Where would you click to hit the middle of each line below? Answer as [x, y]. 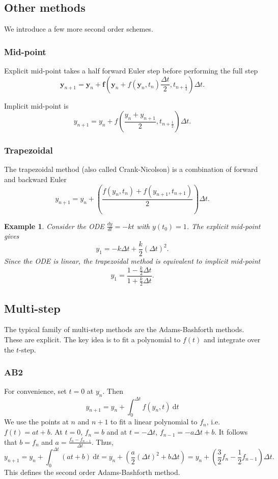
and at [117, 432]
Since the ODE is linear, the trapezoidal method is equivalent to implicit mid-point [132, 261]
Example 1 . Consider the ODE [54, 226]
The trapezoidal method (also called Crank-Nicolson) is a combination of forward [131, 169]
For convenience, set [35, 391]
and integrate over [232, 339]
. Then [113, 391]
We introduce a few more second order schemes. [79, 29]
